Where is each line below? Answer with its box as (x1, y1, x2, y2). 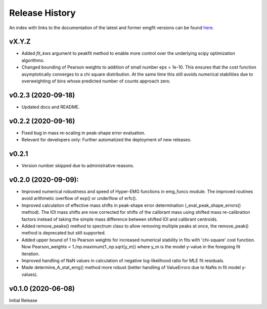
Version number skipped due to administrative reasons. (21, 163, 134, 169)
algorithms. (21, 57, 44, 63)
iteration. (21, 251, 40, 257)
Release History (9, 7, 76, 18)
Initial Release (9, 297, 38, 303)
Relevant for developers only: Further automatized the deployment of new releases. (21, 137, 192, 143)
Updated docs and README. (21, 104, 80, 110)
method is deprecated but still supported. (21, 230, 106, 236)
